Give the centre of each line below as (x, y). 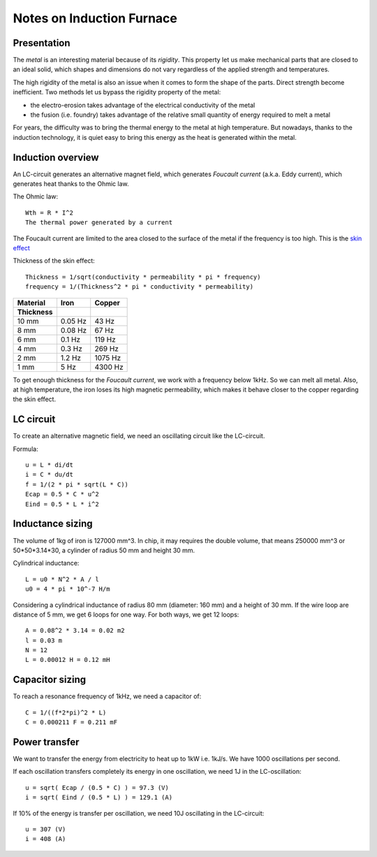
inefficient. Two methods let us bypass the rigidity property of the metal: (117, 92)
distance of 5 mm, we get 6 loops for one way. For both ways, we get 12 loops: (126, 614)
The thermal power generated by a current (99, 223)
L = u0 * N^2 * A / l (62, 579)
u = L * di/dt (49, 465)
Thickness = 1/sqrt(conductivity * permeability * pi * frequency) (143, 277)
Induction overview (56, 157)
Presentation (42, 43)
